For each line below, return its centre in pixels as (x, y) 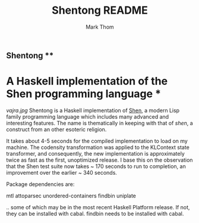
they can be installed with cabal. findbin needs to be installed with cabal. (95, 213)
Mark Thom (100, 27)
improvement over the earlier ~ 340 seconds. (62, 172)
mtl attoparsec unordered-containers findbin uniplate (71, 196)
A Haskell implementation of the (87, 81)
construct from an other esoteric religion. (56, 129)
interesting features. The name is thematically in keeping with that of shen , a (99, 123)
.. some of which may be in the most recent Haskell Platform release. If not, (98, 207)
